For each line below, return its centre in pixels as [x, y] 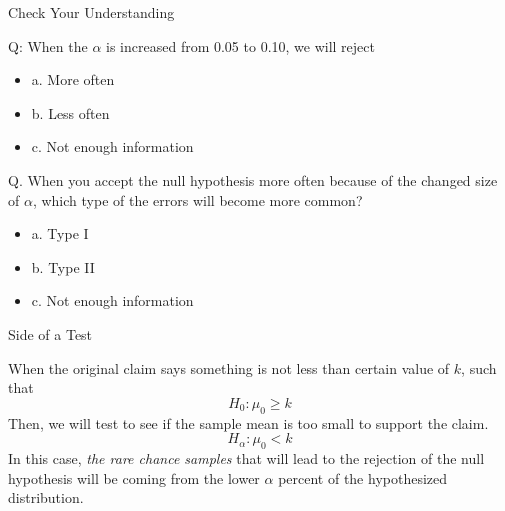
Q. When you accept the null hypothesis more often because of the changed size [253, 179]
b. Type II [63, 266]
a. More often [73, 79]
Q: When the [48, 45]
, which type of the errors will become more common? [197, 199]
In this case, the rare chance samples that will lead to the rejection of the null [246, 457]
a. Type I [60, 233]
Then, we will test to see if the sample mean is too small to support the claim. [248, 422]
